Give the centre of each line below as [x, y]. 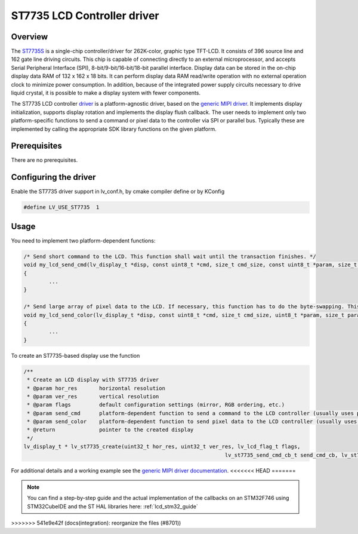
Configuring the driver [53, 177]
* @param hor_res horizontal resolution [96, 388]
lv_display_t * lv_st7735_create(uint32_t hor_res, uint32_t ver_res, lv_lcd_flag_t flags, [162, 447]
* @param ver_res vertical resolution [93, 396]
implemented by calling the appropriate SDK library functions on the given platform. [114, 129]
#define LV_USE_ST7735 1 [61, 207]
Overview [30, 37]
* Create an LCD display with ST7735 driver [93, 380]
